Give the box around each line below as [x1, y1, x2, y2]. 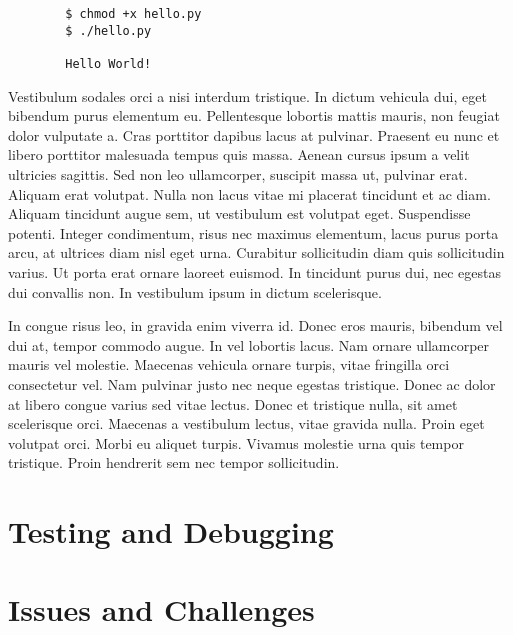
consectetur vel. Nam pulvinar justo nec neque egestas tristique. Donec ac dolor [8, 373, 496, 394]
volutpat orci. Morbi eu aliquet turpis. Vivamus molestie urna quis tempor [8, 432, 464, 453]
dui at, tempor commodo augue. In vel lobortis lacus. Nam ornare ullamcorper [8, 334, 490, 355]
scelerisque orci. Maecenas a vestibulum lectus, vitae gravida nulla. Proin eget [8, 413, 485, 434]
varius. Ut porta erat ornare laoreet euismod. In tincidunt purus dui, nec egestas [8, 261, 502, 282]
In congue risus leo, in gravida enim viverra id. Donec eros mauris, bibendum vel [8, 315, 503, 336]
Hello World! [65, 56, 152, 71]
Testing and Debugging [8, 511, 334, 552]
